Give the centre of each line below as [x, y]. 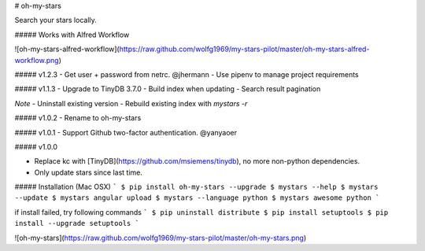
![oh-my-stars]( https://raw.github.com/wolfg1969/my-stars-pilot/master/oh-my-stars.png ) [161, 238]
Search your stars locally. [56, 20]
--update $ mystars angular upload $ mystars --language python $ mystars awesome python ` [197, 198]
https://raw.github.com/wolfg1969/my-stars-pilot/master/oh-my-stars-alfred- [244, 49]
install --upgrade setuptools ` [77, 223]
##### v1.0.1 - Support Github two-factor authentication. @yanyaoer [126, 132]
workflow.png [37, 60]
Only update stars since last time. [89, 172]
